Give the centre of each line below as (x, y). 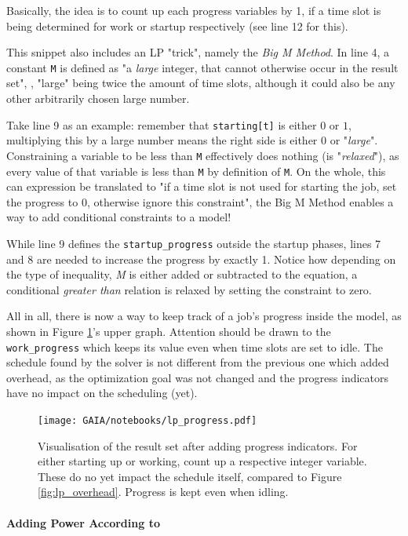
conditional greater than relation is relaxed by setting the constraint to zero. (189, 289)
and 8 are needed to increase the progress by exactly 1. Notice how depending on (201, 259)
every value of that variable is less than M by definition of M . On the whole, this (196, 171)
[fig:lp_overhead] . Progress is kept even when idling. (163, 492)
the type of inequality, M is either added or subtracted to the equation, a (182, 274)
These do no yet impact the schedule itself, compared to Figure (190, 476)
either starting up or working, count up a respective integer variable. (202, 461)
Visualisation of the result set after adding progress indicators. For (198, 445)
